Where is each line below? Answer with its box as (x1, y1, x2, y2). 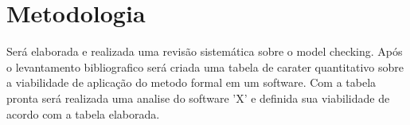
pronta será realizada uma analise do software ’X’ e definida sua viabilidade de (6, 89, 390, 106)
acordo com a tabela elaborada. (6, 105, 160, 122)
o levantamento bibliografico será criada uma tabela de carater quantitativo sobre (6, 58, 404, 75)
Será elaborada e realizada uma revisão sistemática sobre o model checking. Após (6, 43, 403, 60)
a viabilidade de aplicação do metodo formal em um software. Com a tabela (6, 74, 377, 91)
